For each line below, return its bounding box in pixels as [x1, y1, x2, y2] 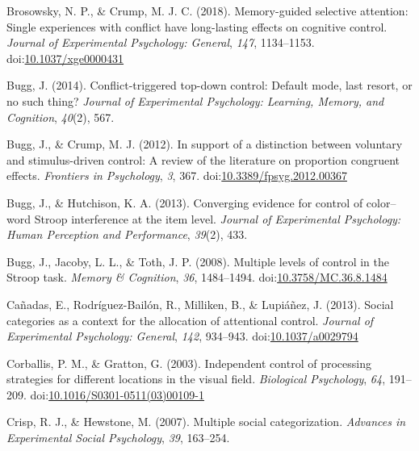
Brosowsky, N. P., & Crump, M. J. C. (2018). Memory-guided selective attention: [6, 2, 409, 19]
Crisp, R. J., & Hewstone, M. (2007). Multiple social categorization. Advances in [6, 413, 406, 430]
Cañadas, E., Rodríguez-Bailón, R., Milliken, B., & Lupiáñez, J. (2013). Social [6, 295, 394, 312]
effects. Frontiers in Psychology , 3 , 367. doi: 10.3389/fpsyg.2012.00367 [6, 167, 347, 184]
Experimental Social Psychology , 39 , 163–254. [6, 429, 230, 446]
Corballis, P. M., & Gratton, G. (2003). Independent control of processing [6, 354, 371, 371]
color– [366, 194, 396, 211]
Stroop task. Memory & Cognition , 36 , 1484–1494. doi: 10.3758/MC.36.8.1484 [6, 269, 388, 286]
